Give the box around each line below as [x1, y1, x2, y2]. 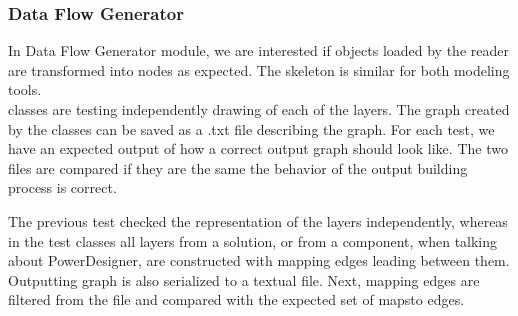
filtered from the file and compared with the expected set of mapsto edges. [8, 289, 465, 310]
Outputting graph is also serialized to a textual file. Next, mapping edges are [8, 269, 480, 290]
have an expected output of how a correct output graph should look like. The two [8, 138, 508, 159]
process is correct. [8, 177, 117, 198]
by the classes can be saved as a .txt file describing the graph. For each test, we [8, 118, 495, 139]
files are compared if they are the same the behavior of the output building [8, 157, 468, 178]
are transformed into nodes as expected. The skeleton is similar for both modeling [8, 59, 510, 80]
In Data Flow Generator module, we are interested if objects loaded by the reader [8, 40, 509, 61]
